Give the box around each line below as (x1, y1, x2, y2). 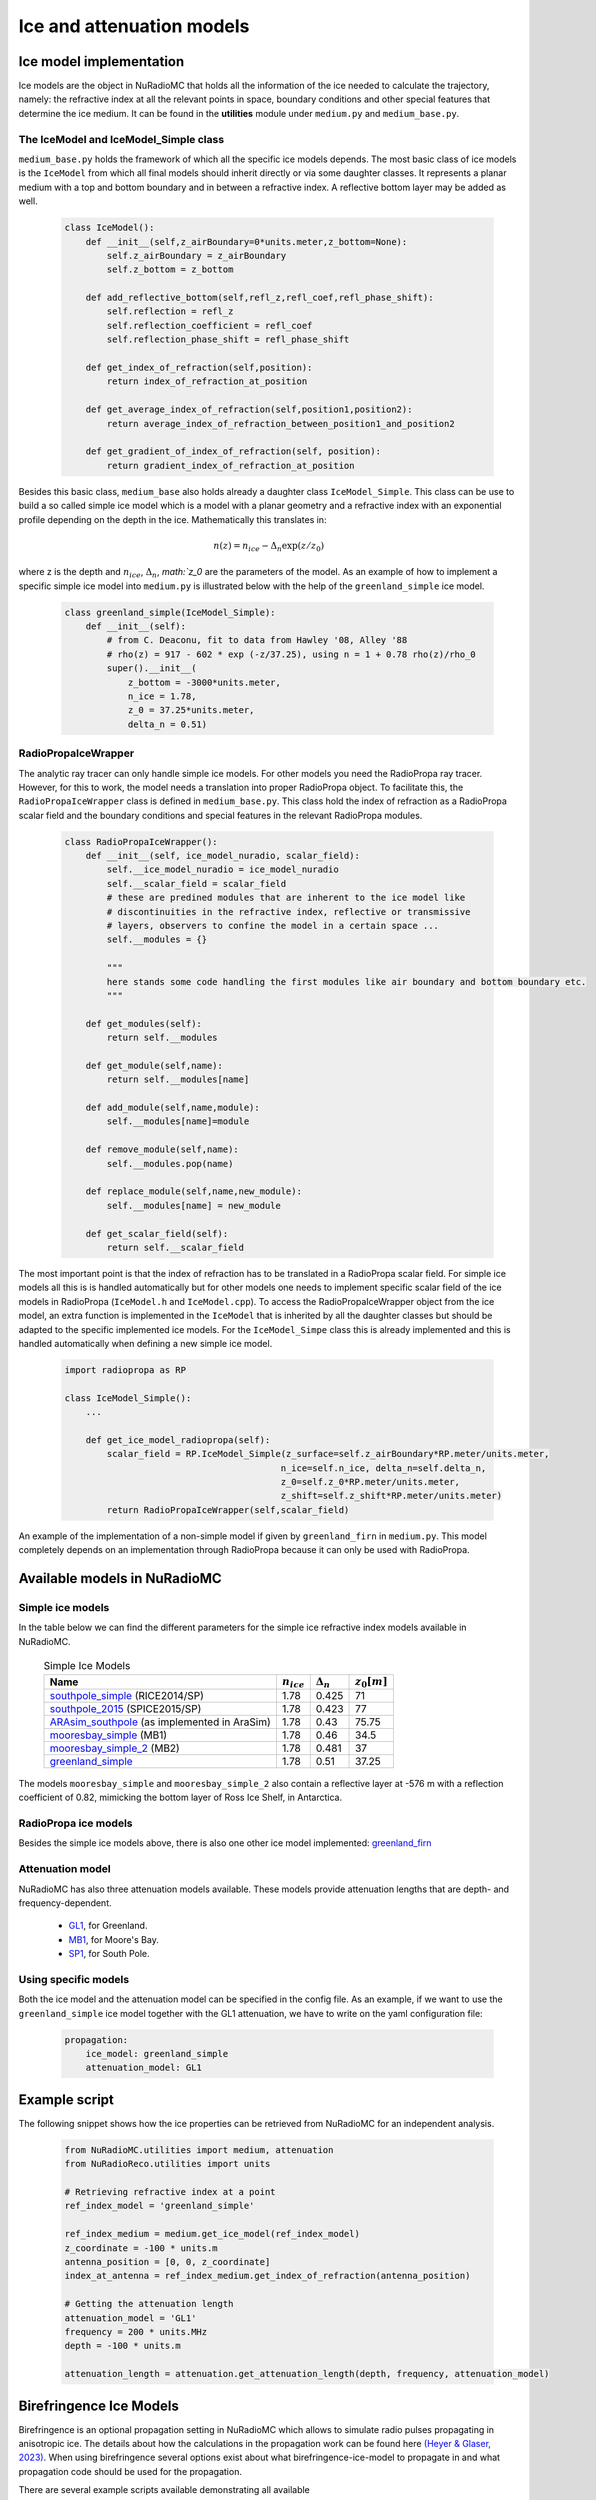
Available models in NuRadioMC (18, 1570, 222, 1587)
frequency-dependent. (18, 1896, 112, 1909)
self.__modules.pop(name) (106, 1158, 234, 1169)
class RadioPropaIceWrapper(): (64, 836, 219, 847)
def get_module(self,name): (85, 1060, 224, 1071)
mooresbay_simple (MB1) (49, 1728, 168, 1742)
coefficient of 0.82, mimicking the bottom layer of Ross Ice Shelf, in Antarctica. (18, 1791, 343, 1804)
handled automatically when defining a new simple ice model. (18, 1337, 273, 1349)
